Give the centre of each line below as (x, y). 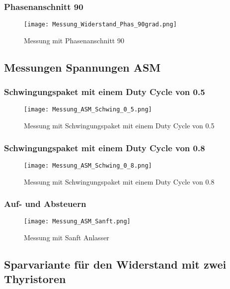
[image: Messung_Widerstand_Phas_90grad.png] (100, 25)
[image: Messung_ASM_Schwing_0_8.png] (88, 165)
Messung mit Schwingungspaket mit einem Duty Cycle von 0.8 (119, 181)
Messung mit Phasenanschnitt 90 (74, 40)
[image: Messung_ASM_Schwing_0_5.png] (88, 110)
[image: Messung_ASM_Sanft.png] (77, 222)
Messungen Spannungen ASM (82, 67)
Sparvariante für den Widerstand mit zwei (115, 264)
